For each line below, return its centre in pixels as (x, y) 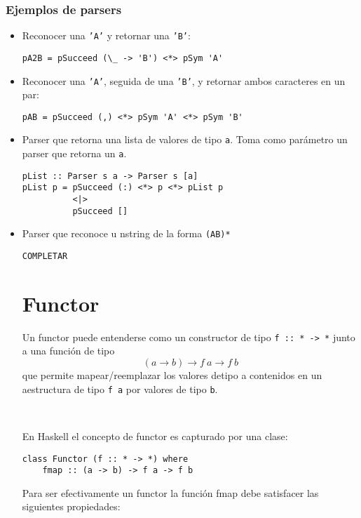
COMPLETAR (45, 257)
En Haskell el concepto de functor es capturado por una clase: (155, 436)
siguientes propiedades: (71, 506)
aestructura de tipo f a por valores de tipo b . (120, 388)
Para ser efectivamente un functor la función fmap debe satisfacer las (170, 492)
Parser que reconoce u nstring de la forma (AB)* (126, 233)
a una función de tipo (68, 351)
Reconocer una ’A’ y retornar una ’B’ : (106, 35)
